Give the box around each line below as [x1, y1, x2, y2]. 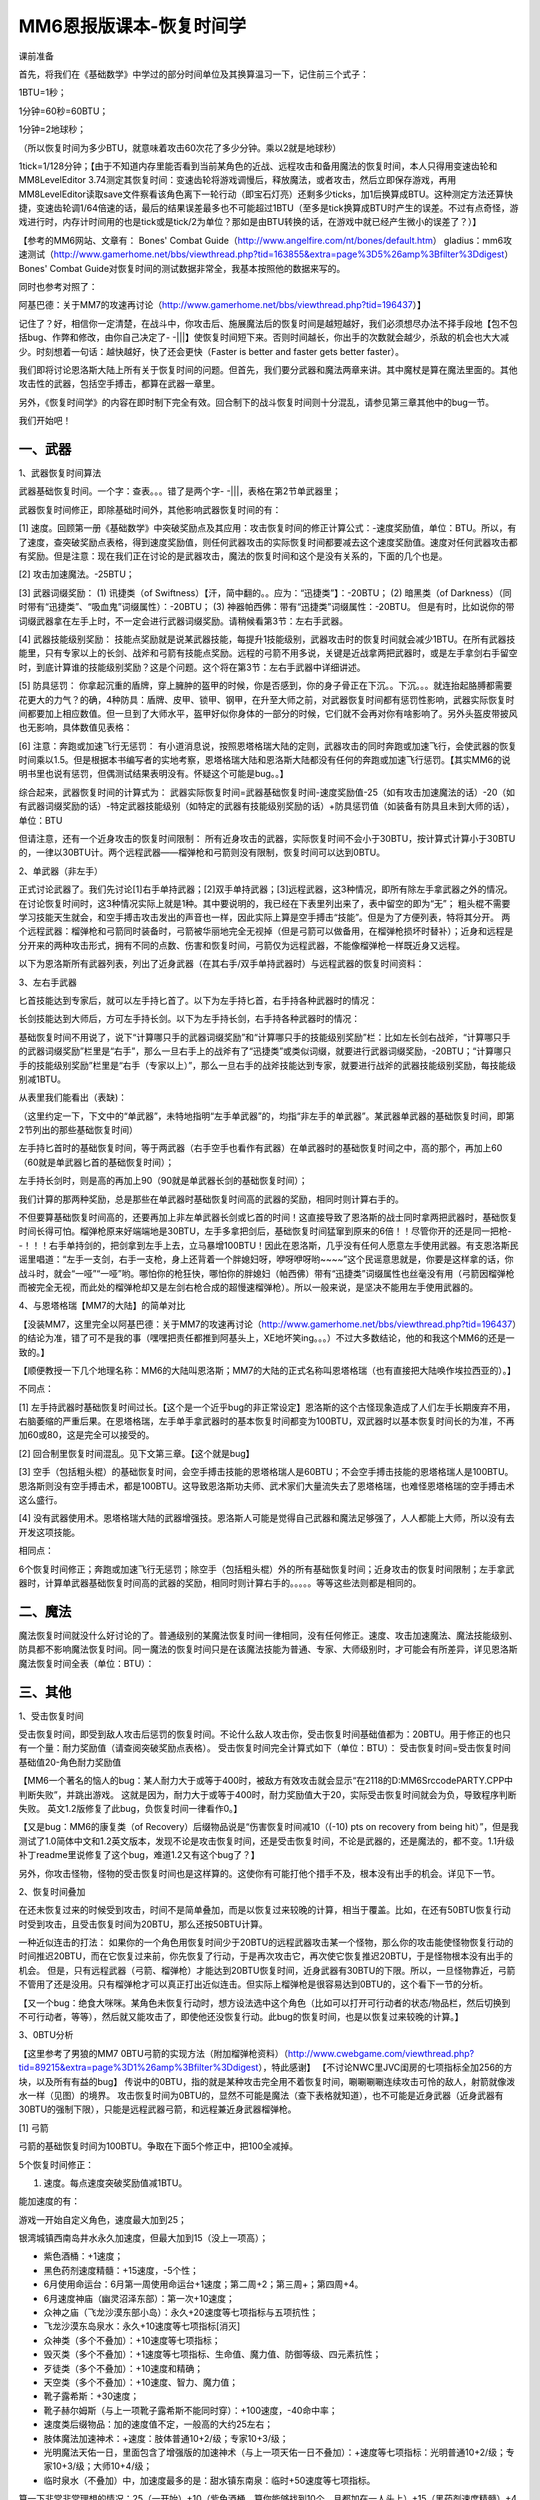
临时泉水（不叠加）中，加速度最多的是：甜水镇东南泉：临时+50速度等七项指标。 [43, 2474, 376, 2486]
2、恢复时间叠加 [18, 1885, 86, 1897]
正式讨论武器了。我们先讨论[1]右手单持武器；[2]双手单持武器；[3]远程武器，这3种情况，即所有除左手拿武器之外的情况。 [18, 883, 514, 895]
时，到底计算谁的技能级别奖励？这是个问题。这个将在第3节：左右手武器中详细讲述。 [18, 661, 366, 673]
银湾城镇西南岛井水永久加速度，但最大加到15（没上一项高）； [18, 2232, 269, 2244]
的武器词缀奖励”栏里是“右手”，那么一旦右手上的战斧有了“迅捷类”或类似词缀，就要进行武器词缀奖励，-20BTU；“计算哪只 [18, 1045, 512, 1057]
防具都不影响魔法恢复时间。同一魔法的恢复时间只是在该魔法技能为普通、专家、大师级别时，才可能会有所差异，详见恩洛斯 [18, 1643, 518, 1655]
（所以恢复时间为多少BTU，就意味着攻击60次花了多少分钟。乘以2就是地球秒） [18, 141, 342, 154]
